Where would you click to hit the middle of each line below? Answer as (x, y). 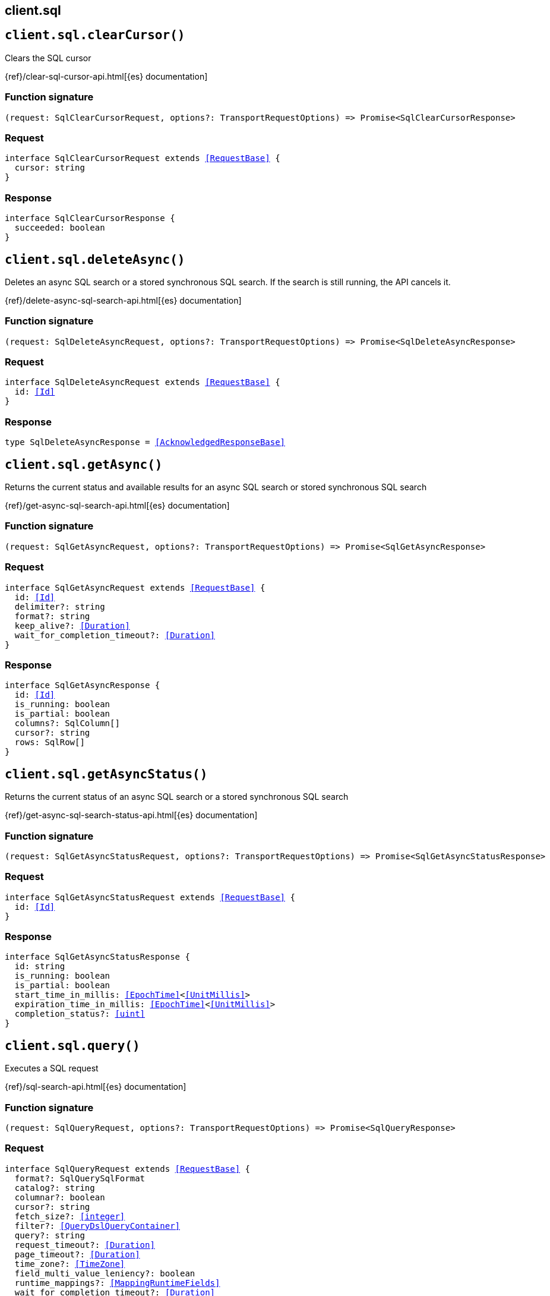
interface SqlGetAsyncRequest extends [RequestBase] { (135, 587)
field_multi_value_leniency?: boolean (105, 1273)
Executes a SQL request (52, 1068)
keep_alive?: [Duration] (72, 625)
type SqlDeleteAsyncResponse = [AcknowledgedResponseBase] (145, 442)
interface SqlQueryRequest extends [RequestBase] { (128, 1169)
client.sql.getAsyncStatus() (106, 774)
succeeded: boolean (60, 228)
